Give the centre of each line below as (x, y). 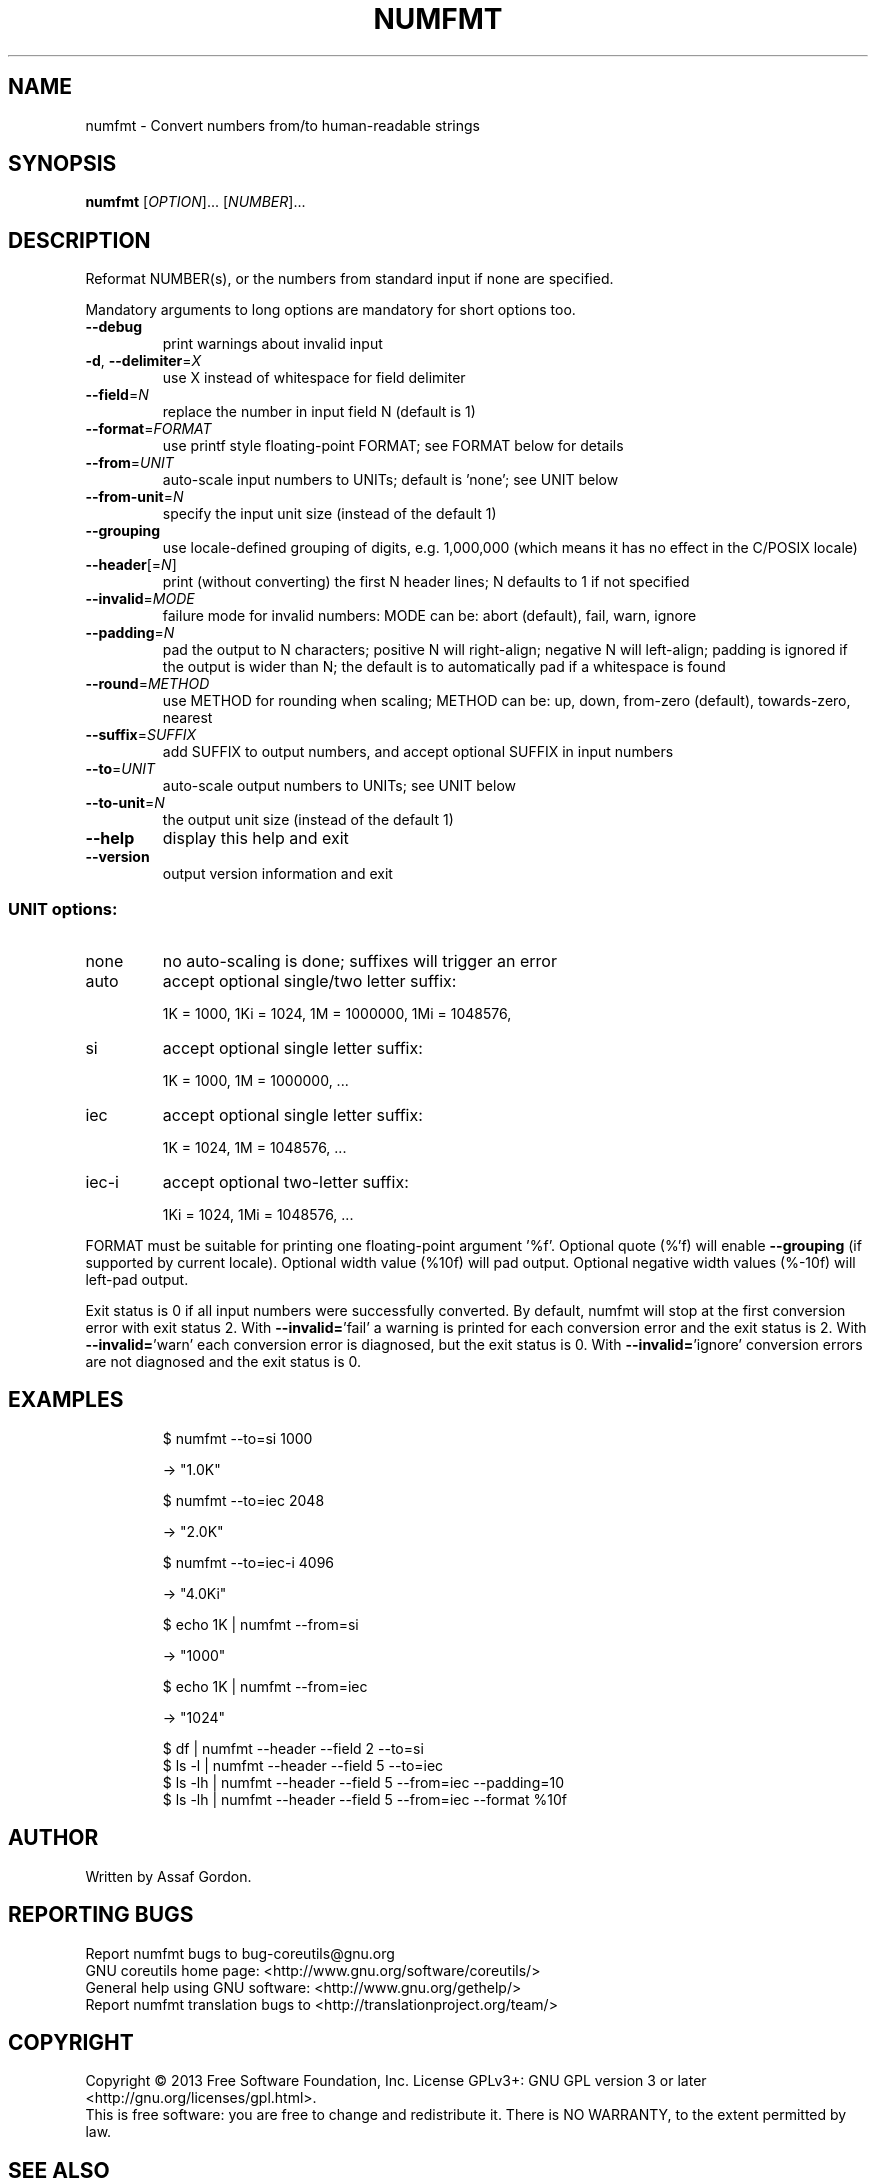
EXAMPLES (66, 1400)
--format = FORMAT (148, 429)
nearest (187, 718)
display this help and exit (255, 838)
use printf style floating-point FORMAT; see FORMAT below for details (393, 446)
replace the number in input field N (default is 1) (319, 412)
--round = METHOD (147, 684)
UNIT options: (63, 908)
